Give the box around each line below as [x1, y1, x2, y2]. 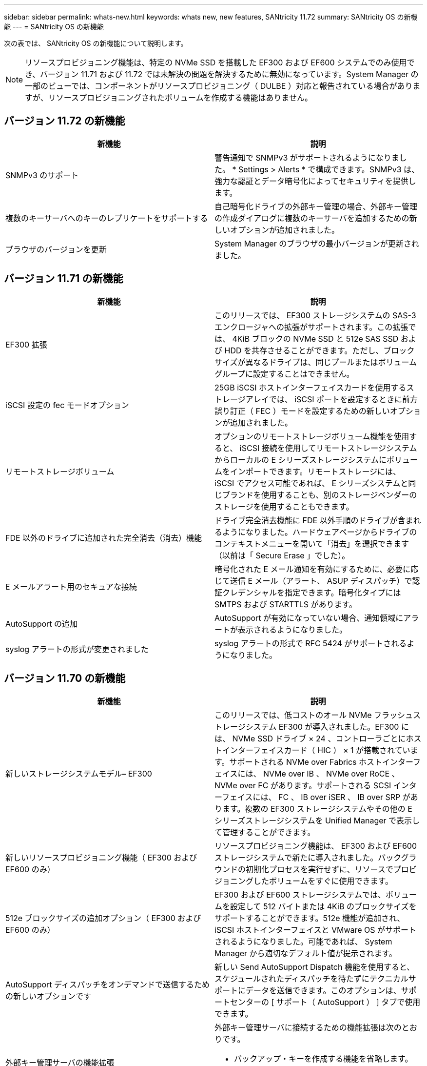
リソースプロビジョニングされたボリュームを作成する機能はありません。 [48, 93, 312, 102]
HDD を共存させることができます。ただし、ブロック [224, 345, 415, 355]
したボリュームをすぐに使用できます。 [253, 876, 393, 886]
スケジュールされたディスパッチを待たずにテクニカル [214, 973, 408, 984]
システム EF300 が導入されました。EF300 [245, 721, 399, 732]
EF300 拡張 [5, 339, 47, 349]
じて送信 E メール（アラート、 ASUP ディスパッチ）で [214, 575, 412, 586]
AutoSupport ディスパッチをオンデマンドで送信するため [5, 979, 210, 989]
